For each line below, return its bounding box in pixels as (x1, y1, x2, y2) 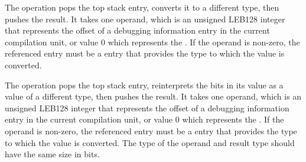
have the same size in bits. (5, 148, 100, 160)
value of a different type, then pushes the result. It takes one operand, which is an (5, 90, 302, 103)
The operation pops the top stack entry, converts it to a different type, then (5, 1, 279, 13)
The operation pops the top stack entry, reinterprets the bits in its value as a (5, 78, 284, 91)
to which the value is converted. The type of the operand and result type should (5, 136, 295, 148)
